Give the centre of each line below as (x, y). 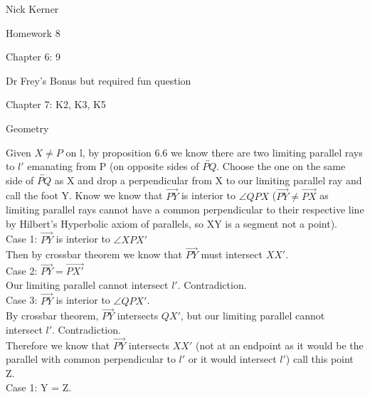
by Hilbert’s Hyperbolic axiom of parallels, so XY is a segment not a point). (172, 223)
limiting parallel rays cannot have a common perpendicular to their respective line (185, 210)
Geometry (27, 128)
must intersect (232, 254)
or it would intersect (232, 359)
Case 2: (22, 271)
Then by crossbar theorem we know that (94, 254)
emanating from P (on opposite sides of (113, 166)
